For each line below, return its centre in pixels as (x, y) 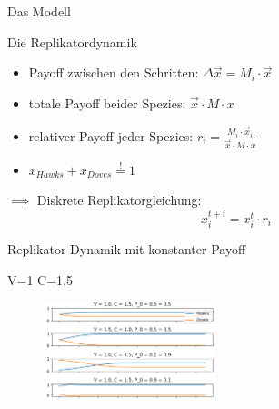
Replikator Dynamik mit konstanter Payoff (127, 249)
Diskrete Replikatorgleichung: (119, 200)
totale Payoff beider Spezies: (107, 102)
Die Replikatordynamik (72, 41)
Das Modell (39, 11)
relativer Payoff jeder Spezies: (111, 135)
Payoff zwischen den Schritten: (114, 72)
